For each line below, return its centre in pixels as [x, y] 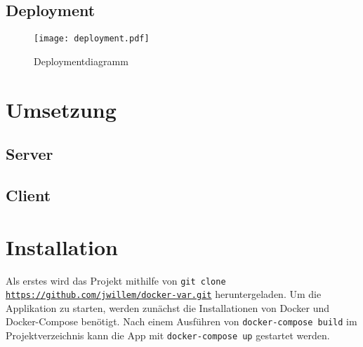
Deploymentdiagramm [81, 61]
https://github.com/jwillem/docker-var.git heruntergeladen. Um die [164, 294]
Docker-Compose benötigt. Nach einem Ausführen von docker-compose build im [181, 321]
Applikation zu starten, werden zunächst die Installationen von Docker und [168, 307]
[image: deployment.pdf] [92, 39]
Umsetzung [61, 109]
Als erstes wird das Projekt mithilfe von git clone [116, 280]
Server [29, 154]
